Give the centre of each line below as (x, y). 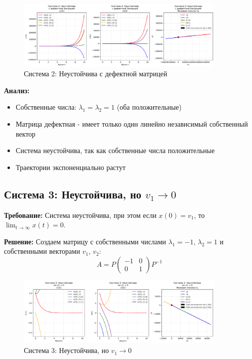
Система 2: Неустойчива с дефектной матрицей (96, 74)
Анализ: (17, 90)
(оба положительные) (149, 107)
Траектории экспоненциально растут (71, 167)
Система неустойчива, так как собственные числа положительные (115, 150)
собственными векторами (42, 251)
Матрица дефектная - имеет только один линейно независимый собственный (132, 123)
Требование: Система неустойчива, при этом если (80, 215)
